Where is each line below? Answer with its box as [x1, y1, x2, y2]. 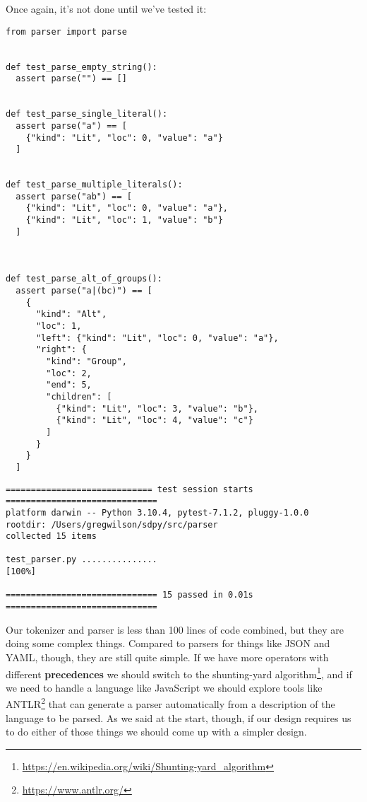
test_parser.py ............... [6, 554, 157, 565]
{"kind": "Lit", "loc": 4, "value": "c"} [56, 415, 253, 426]
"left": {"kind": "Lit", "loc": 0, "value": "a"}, [35, 332, 279, 343]
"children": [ [46, 391, 112, 402]
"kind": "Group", [46, 356, 127, 366]
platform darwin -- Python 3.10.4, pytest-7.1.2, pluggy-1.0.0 [6, 507, 309, 518]
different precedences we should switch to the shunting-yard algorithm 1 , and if [6, 664, 352, 681]
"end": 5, [46, 380, 92, 390]
